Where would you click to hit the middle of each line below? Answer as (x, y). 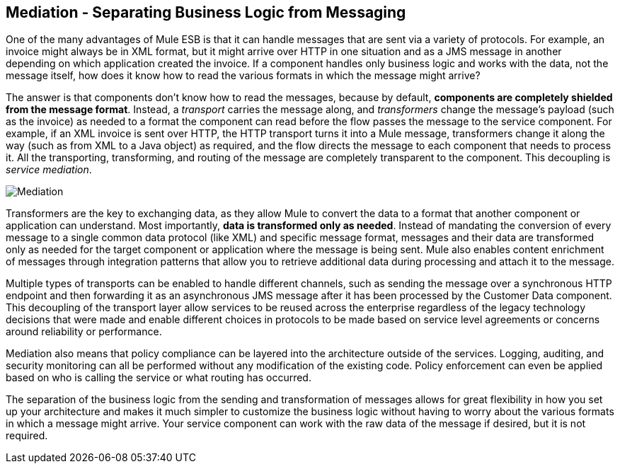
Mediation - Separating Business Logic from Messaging (206, 12)
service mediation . (49, 170)
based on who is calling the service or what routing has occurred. (159, 378)
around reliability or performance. (84, 332)
